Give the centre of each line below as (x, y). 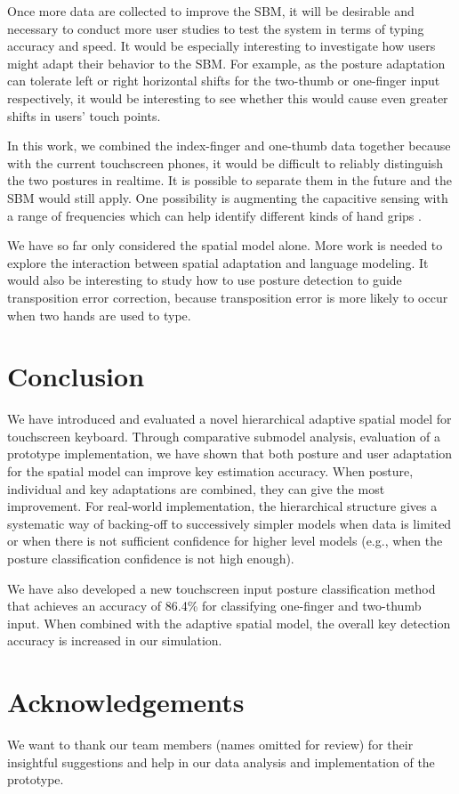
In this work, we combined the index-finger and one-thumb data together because (229, 146)
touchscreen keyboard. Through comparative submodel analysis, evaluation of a (224, 436)
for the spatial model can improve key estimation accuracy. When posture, (210, 471)
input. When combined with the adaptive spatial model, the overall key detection (229, 623)
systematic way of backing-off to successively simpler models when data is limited (229, 523)
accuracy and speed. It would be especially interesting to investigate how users (221, 46)
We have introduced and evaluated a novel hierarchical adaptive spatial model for (229, 419)
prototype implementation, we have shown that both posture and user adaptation (230, 454)
